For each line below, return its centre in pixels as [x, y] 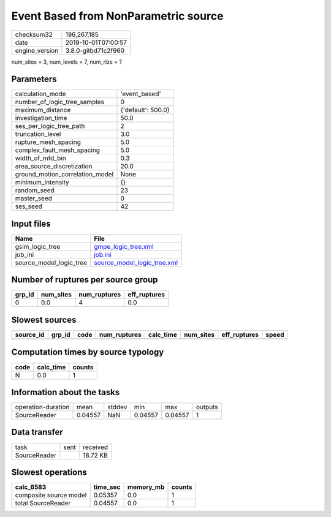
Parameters [34, 79]
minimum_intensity [42, 183]
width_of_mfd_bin [41, 158]
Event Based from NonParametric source [117, 16]
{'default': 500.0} [145, 110]
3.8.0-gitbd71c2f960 [95, 50]
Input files [31, 224]
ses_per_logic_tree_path [50, 126]
